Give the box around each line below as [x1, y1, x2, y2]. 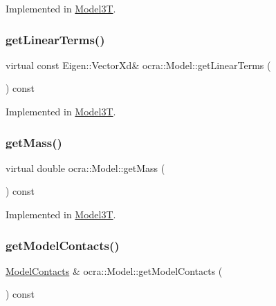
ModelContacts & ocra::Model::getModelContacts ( [6, 263, 223, 278]
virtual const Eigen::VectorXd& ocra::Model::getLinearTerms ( [6, 57, 271, 72]
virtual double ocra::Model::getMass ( [6, 160, 165, 175]
